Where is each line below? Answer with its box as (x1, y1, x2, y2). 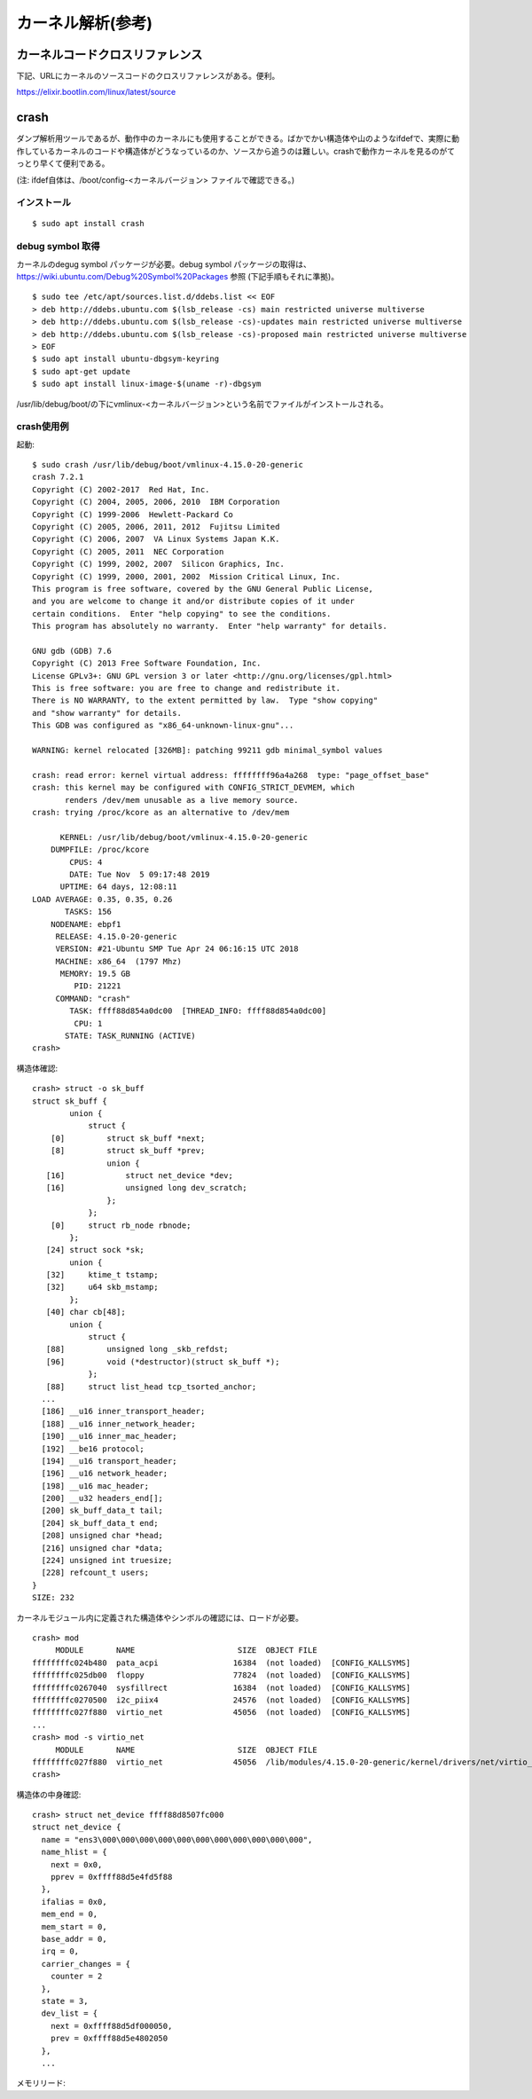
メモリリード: (16, 2078, 66, 2088)
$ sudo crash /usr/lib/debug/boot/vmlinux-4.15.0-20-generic (32, 460, 303, 470)
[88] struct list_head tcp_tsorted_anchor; (45, 1381, 257, 1392)
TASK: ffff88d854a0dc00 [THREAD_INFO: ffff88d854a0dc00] (69, 1006, 327, 1016)
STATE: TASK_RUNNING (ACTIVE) (65, 1031, 197, 1042)
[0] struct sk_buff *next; (50, 1133, 206, 1144)
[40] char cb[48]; (45, 1307, 126, 1317)
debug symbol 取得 (16, 240, 101, 253)
